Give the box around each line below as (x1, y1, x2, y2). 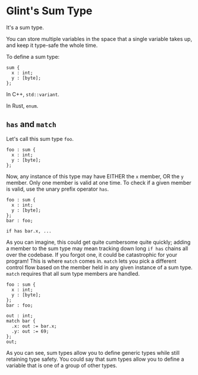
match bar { (6, 318, 36, 324)
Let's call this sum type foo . (6, 135, 74, 142)
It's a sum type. (6, 24, 45, 31)
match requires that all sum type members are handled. (6, 270, 140, 277)
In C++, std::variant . (6, 90, 59, 97)
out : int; (6, 313, 33, 319)
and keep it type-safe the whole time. (6, 42, 98, 49)
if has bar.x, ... (6, 228, 52, 234)
